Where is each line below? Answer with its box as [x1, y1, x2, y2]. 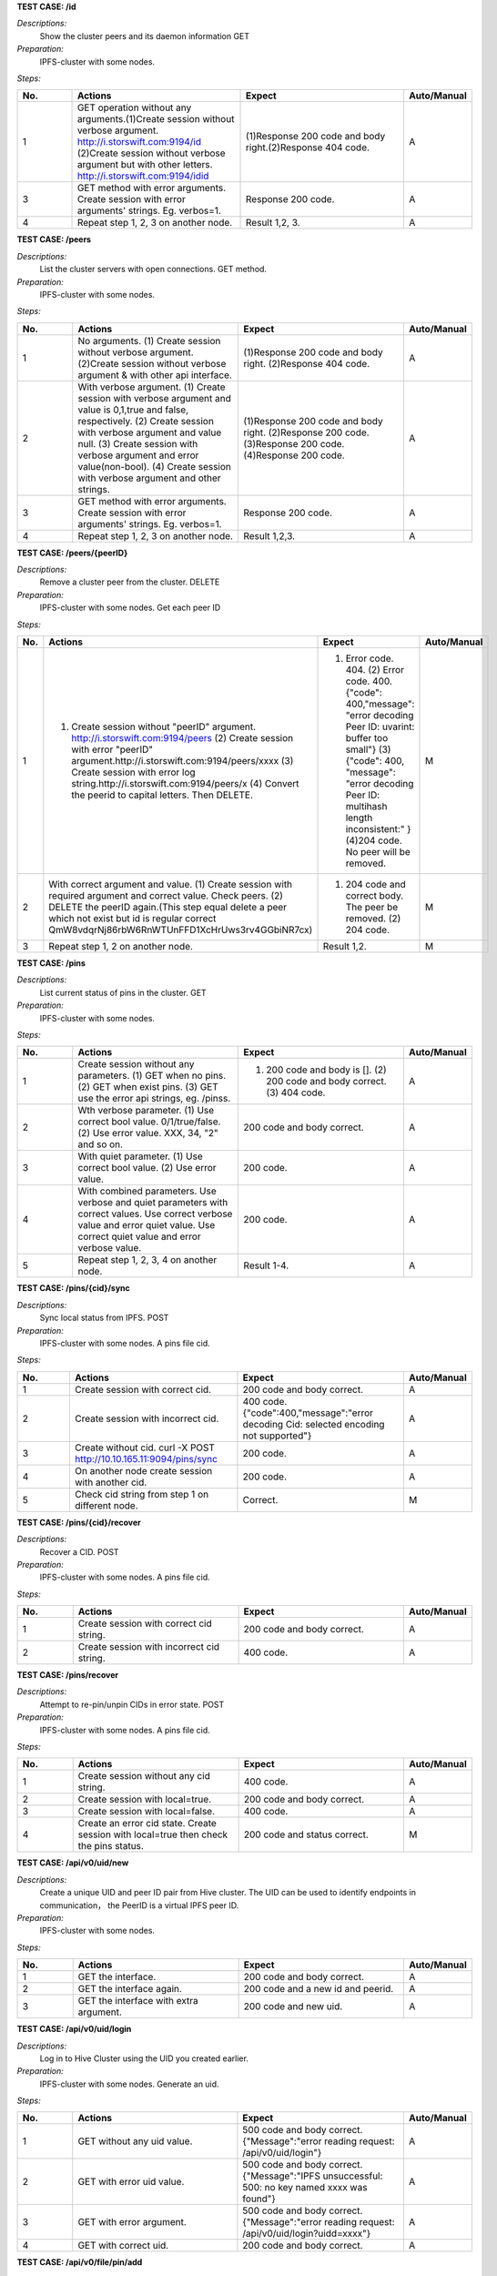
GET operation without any [76, 101, 192, 114]
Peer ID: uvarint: [345, 720, 415, 733]
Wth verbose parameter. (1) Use [77, 1104, 215, 1117]
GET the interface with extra [77, 1995, 199, 2007]
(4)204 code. [345, 834, 402, 847]
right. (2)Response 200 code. [242, 426, 370, 439]
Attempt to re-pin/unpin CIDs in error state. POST [39, 1699, 225, 1710]
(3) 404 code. [266, 1086, 326, 1099]
